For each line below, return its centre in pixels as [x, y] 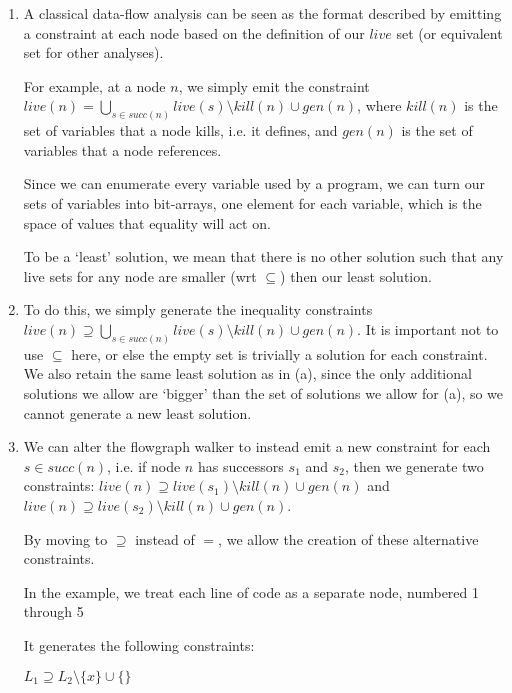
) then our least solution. [356, 275]
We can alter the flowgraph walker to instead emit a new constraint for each [257, 446]
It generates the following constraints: [139, 644]
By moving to [65, 538]
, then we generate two [414, 465]
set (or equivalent [449, 32]
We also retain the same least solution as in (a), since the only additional [247, 373]
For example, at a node [94, 85]
